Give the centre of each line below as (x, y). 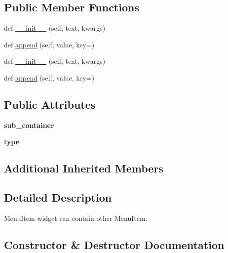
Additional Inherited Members (84, 168)
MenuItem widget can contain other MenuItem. (76, 218)
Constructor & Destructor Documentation (114, 244)
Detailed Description (58, 197)
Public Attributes (50, 104)
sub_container (29, 125)
